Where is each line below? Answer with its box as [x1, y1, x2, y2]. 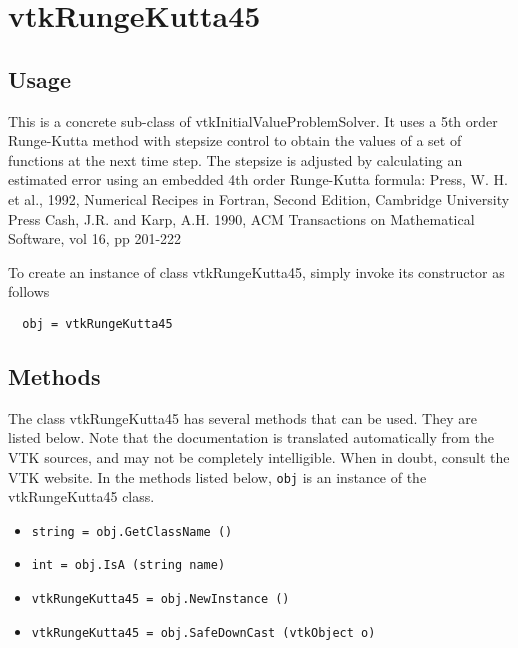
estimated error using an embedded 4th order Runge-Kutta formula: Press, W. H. [8, 169, 508, 190]
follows [8, 281, 50, 302]
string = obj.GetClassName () [31, 524, 233, 539]
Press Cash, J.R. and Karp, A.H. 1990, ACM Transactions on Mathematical [8, 208, 475, 229]
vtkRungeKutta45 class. [8, 486, 155, 507]
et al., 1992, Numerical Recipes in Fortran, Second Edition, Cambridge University [8, 188, 510, 209]
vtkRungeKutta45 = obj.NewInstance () [31, 592, 290, 607]
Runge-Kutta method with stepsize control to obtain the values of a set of [8, 130, 462, 151]
